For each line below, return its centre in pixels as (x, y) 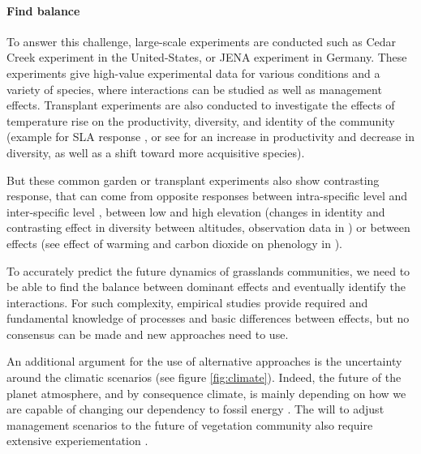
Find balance (43, 10)
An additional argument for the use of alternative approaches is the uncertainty (204, 361)
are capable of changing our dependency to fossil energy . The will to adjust (195, 409)
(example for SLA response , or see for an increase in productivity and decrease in (210, 137)
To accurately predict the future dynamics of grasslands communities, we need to (208, 270)
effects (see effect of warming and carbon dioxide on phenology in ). (174, 243)
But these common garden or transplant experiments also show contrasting (193, 180)
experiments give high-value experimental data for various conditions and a (193, 73)
